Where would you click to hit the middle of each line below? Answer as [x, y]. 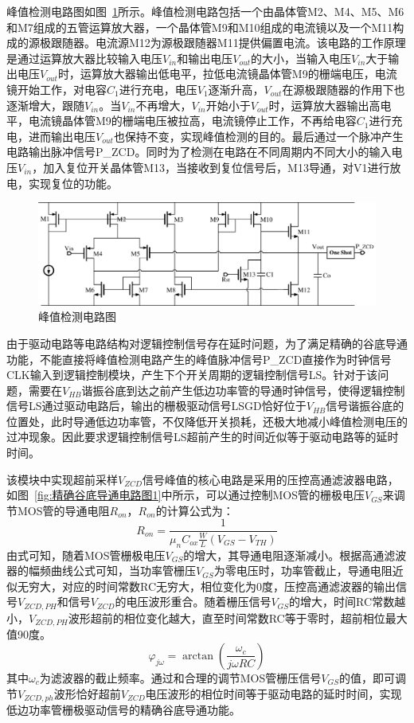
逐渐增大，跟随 [45, 105]
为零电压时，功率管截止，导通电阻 [303, 571]
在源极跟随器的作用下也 [344, 89]
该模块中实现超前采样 [62, 479]
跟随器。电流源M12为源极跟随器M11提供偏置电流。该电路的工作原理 [228, 43]
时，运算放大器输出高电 [330, 105]
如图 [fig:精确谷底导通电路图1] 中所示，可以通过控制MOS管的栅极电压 [186, 495]
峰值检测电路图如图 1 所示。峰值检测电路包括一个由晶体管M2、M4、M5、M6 [205, 11]
